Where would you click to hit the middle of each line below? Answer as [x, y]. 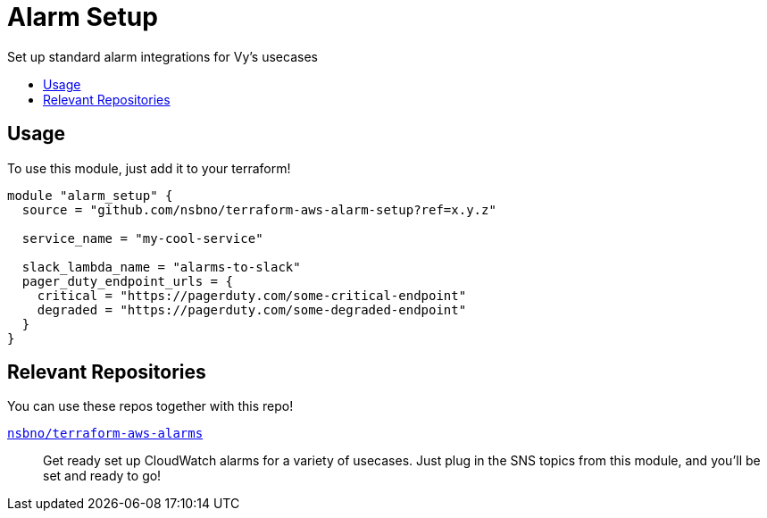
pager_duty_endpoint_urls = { [127, 281]
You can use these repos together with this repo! [150, 406]
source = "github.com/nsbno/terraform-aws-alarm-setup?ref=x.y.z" [259, 209]
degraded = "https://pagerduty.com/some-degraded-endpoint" [252, 309]
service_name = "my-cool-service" [142, 238]
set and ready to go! [102, 476]
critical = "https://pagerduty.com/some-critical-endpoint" [252, 295]
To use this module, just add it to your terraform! [149, 168]
